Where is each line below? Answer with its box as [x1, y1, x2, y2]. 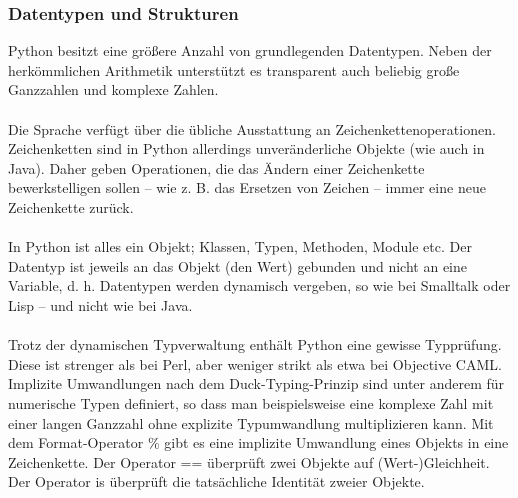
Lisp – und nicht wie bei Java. [8, 294, 193, 315]
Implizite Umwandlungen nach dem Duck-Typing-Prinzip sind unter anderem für [8, 373, 505, 394]
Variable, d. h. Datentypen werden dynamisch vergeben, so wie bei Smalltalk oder [8, 275, 511, 296]
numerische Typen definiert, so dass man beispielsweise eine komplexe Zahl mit [8, 392, 494, 413]
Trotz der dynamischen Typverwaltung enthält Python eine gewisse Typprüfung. [8, 334, 502, 355]
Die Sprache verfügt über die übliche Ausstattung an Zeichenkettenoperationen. [8, 118, 496, 139]
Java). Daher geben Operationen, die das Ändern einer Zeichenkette [8, 157, 425, 178]
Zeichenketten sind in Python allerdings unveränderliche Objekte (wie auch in [8, 138, 485, 159]
